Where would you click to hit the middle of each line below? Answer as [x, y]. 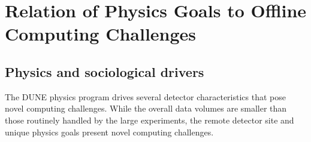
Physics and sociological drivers [105, 71]
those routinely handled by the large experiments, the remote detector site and [150, 120]
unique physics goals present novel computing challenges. [109, 132]
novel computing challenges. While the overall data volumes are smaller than [146, 108]
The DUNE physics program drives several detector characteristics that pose [145, 96]
